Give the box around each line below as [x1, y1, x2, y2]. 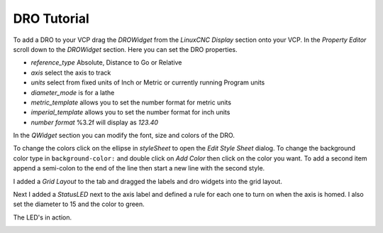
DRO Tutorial [13, 11, 89, 26]
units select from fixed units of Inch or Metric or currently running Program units [30, 78, 265, 87]
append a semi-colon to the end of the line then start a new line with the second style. [13, 164, 265, 173]
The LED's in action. [13, 213, 72, 222]
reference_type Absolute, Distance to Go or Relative [30, 58, 182, 67]
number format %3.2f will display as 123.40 [30, 118, 159, 126]
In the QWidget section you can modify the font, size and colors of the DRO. [13, 131, 235, 140]
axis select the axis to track [30, 68, 111, 77]
